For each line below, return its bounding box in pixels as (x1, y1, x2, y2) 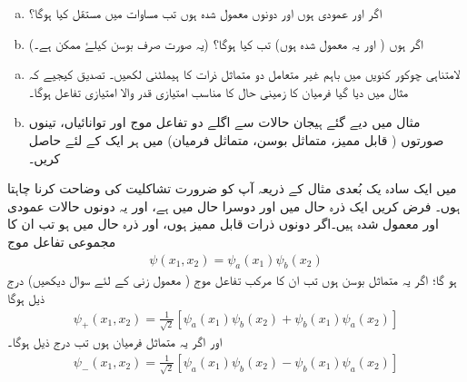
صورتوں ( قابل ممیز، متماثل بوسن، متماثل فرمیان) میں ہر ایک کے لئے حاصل (28, 130, 444, 149)
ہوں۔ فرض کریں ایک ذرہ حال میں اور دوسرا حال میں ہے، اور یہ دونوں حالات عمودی (7, 196, 461, 215)
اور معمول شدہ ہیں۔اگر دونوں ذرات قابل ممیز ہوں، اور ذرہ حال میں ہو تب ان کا (7, 214, 439, 233)
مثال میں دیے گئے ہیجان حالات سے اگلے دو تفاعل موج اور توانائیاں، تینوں (28, 113, 421, 132)
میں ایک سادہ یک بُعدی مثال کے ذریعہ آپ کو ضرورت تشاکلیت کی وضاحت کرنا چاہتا (7, 179, 457, 198)
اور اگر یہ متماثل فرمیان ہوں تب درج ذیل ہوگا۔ (7, 332, 223, 351)
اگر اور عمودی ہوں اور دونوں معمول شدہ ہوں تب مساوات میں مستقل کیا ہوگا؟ (28, 4, 383, 22)
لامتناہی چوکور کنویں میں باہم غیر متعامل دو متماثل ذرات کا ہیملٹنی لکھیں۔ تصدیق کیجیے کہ (28, 64, 460, 83)
